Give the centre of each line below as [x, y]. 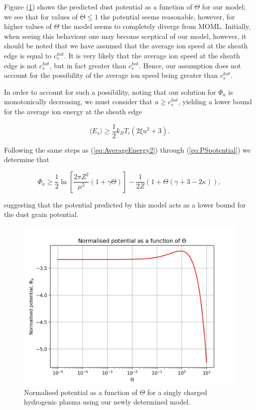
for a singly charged [177, 392]
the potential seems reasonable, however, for [168, 16]
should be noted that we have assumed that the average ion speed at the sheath [126, 46]
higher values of [28, 26]
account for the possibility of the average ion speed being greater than [111, 75]
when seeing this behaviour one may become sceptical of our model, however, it [125, 36]
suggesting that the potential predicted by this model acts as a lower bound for [125, 204]
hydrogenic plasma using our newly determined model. [107, 402]
